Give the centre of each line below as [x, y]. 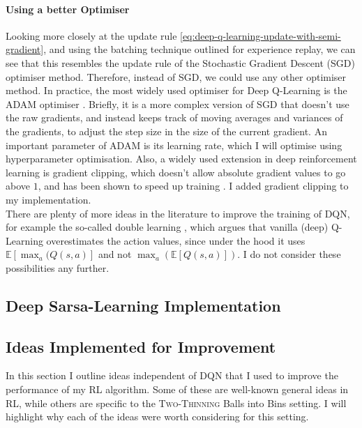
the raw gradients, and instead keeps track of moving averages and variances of [174, 117]
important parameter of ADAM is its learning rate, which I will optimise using [174, 145]
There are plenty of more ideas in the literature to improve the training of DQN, [178, 213]
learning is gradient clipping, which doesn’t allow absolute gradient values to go [176, 172]
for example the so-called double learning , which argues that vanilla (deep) [167, 227]
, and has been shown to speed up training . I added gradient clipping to [193, 186]
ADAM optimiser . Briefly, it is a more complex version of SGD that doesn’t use [178, 104]
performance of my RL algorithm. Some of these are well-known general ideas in [177, 389]
